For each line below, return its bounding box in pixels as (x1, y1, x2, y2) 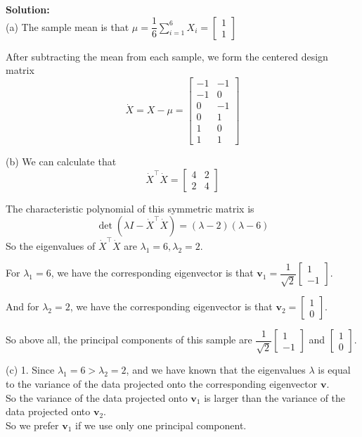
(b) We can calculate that (6, 153, 117, 168)
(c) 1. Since (6, 362, 55, 377)
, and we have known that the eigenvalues (126, 362, 306, 377)
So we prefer (6, 417, 59, 432)
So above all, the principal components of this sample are (6, 332, 252, 347)
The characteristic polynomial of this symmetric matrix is (6, 201, 254, 215)
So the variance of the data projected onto (6, 390, 188, 405)
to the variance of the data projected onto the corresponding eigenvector (6, 376, 318, 391)
